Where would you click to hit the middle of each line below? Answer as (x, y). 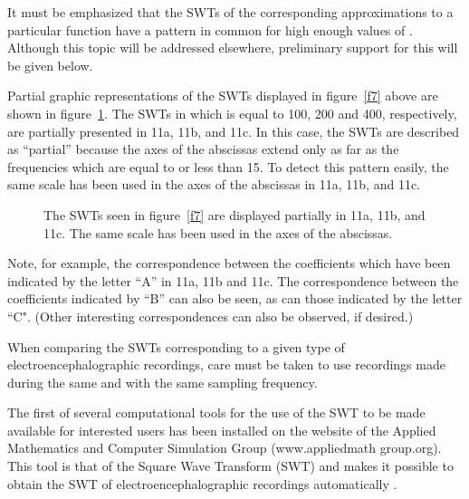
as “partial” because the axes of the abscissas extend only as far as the (203, 149)
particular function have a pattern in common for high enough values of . (210, 29)
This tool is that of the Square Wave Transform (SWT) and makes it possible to (230, 466)
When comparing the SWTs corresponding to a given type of (176, 346)
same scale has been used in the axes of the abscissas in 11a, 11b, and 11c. (214, 184)
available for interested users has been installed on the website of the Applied (222, 430)
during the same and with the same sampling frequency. (163, 382)
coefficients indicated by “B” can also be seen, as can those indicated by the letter (235, 298)
